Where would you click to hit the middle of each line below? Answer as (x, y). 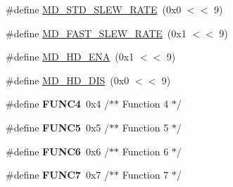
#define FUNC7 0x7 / (57, 175)
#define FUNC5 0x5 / (57, 127)
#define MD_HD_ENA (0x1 (70, 57)
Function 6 (145, 151)
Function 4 (145, 104)
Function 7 (145, 175)
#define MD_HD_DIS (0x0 (68, 80)
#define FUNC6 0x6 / (57, 151)
